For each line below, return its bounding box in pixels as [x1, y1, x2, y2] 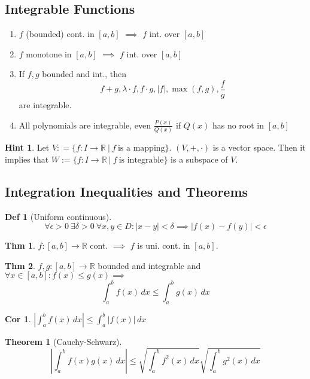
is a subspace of [171, 152, 228, 165]
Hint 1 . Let [5, 141, 50, 154]
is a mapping [117, 144, 165, 153]
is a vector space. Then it [212, 141, 306, 154]
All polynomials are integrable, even [19, 118, 151, 131]
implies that [5, 152, 49, 165]
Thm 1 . [5, 239, 35, 252]
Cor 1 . [5, 312, 31, 325]
